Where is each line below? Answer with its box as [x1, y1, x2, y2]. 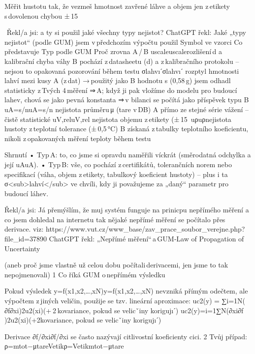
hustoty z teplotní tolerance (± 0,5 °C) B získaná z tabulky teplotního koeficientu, [4, 123, 249, 134]
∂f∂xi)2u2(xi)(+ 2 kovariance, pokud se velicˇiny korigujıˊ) [4, 305, 179, 315]
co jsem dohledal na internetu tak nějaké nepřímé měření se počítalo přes [4, 214, 225, 224]
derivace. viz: [4, 224, 44, 234]
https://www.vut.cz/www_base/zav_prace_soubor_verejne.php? [46, 224, 245, 234]
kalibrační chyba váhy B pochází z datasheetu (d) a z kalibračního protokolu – [4, 56, 239, 66]
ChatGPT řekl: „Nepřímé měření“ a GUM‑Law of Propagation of [49, 234, 244, 244]
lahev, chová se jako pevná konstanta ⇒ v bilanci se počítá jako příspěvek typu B [4, 94, 249, 105]
